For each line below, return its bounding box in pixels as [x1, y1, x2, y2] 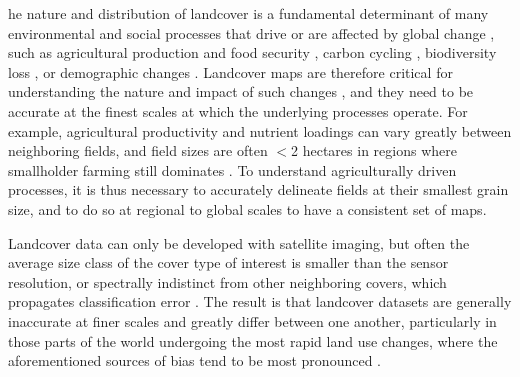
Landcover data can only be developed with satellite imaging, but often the [8, 232, 470, 253]
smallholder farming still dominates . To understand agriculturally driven [8, 159, 457, 180]
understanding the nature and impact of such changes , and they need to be [8, 81, 474, 102]
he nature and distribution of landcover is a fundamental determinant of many [8, 3, 489, 23]
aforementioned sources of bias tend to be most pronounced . [8, 350, 381, 371]
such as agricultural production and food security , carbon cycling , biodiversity [8, 42, 497, 63]
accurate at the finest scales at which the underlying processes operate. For [8, 100, 468, 121]
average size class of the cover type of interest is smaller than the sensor [8, 252, 449, 273]
